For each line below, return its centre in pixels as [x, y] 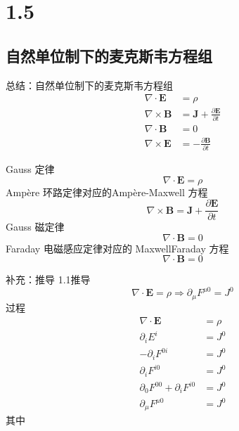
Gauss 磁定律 [35, 227]
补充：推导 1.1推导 [48, 279]
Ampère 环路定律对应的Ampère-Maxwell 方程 [107, 192]
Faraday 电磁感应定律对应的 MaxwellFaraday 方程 [117, 248]
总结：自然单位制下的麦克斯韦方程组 [89, 85]
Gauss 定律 [30, 168]
